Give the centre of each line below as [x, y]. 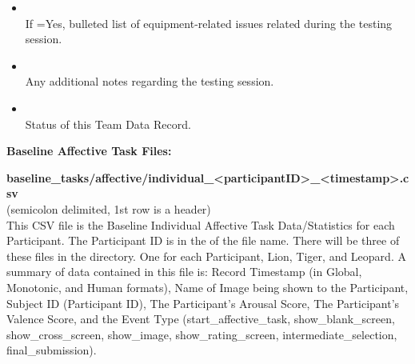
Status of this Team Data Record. [108, 124]
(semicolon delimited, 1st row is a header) [109, 208]
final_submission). [52, 350]
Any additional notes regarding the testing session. [150, 81]
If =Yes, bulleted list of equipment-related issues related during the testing [209, 23]
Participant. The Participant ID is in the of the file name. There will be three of [203, 240]
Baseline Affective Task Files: [89, 151]
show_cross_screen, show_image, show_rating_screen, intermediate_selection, [202, 334]
